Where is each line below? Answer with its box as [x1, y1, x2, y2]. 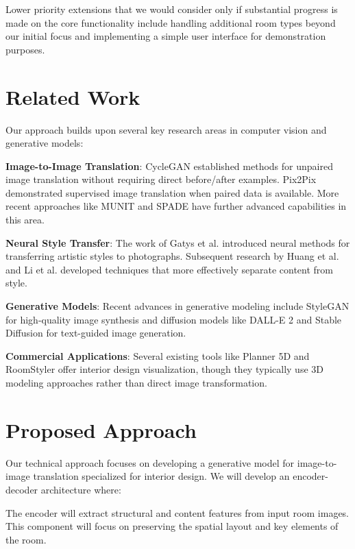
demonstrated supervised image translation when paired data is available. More [5, 185, 339, 199]
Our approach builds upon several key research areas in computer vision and [5, 122, 327, 136]
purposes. [5, 42, 45, 56]
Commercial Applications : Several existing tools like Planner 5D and [5, 348, 310, 363]
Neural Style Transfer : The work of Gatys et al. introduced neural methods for [5, 235, 350, 249]
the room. [5, 532, 47, 546]
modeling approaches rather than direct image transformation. [5, 376, 267, 389]
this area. [5, 212, 45, 227]
